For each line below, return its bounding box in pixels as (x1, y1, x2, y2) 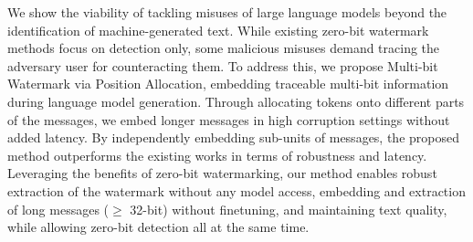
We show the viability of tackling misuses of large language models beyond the (7, 3, 447, 21)
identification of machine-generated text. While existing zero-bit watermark (7, 20, 429, 39)
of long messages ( (7, 199, 110, 218)
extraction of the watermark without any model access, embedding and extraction (7, 181, 466, 200)
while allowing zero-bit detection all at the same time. (7, 217, 310, 237)
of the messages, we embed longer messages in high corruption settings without (7, 110, 450, 129)
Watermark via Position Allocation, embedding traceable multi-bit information (7, 74, 449, 93)
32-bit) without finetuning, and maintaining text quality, (130, 199, 447, 218)
